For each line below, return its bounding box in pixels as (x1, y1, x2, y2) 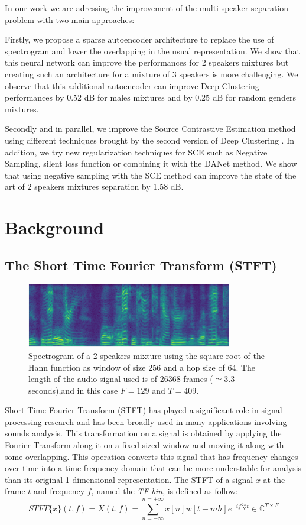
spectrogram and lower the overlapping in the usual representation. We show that (5, 44, 300, 57)
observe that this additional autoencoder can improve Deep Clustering (5, 79, 259, 92)
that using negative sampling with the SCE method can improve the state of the (5, 168, 297, 181)
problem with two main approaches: (5, 13, 135, 25)
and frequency (34, 485, 85, 497)
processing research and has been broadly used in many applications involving (5, 415, 287, 427)
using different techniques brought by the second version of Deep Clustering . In (5, 134, 294, 146)
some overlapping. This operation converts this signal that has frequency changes (5, 450, 298, 462)
